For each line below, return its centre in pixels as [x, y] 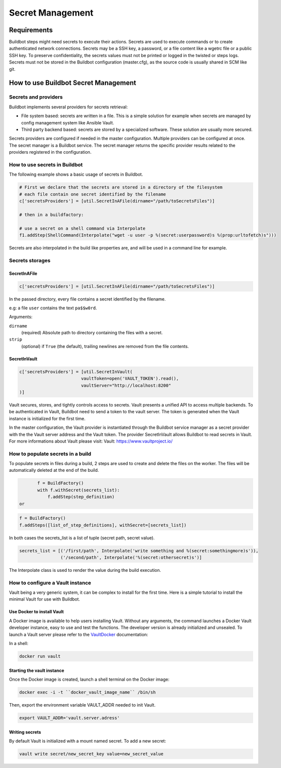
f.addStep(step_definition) [81, 497]
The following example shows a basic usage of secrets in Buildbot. [76, 174]
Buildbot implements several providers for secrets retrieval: [68, 107]
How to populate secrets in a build [50, 454]
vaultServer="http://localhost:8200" [126, 385]
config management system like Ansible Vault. [68, 122]
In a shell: [19, 644]
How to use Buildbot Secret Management [73, 83]
